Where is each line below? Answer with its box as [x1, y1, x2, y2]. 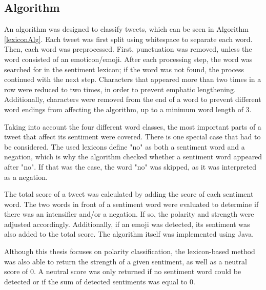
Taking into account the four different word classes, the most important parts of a [4, 121, 261, 132]
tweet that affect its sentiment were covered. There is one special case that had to [4, 131, 261, 142]
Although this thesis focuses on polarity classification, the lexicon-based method [4, 246, 255, 257]
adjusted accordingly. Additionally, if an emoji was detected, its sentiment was [4, 218, 250, 229]
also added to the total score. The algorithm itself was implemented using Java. [4, 229, 254, 239]
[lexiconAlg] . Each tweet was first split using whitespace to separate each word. [4, 33, 253, 44]
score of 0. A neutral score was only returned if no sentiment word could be [4, 266, 241, 277]
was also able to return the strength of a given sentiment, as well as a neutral [4, 256, 247, 266]
